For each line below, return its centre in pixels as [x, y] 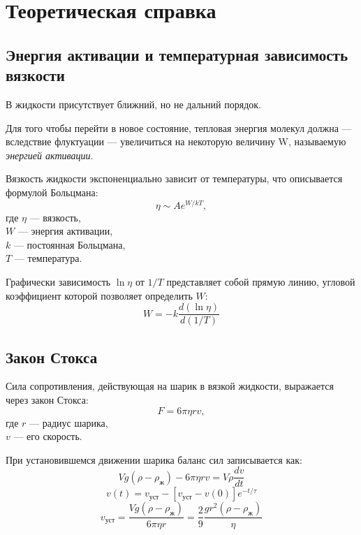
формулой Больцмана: [52, 192]
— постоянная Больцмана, [69, 244]
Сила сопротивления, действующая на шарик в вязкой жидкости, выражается [170, 386]
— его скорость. [48, 436]
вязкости [35, 75]
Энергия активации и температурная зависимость [177, 54]
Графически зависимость [58, 281]
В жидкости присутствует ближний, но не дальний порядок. [133, 104]
